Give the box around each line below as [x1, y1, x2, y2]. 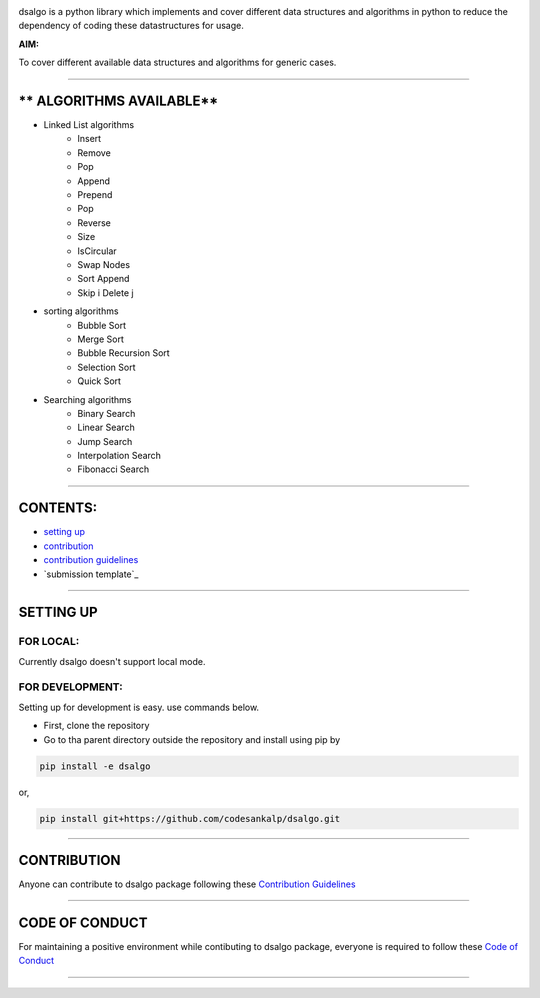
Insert [77, 133, 102, 145]
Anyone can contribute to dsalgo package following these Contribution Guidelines [18, 878, 356, 890]
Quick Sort [77, 375, 122, 387]
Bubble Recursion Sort [77, 347, 170, 359]
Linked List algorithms [43, 119, 135, 131]
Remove [77, 146, 112, 159]
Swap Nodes [77, 258, 130, 270]
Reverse [77, 216, 112, 229]
